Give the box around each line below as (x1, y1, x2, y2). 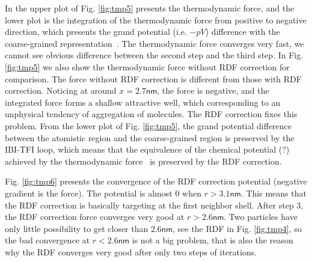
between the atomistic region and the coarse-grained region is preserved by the (5, 131, 295, 144)
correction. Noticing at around (5, 84, 117, 97)
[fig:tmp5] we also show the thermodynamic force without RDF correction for (5, 60, 290, 73)
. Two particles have (224, 210, 298, 223)
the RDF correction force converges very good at (5, 210, 185, 223)
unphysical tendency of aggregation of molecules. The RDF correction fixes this (5, 108, 298, 120)
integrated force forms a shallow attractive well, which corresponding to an (5, 96, 281, 108)
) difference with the (205, 25, 280, 38)
